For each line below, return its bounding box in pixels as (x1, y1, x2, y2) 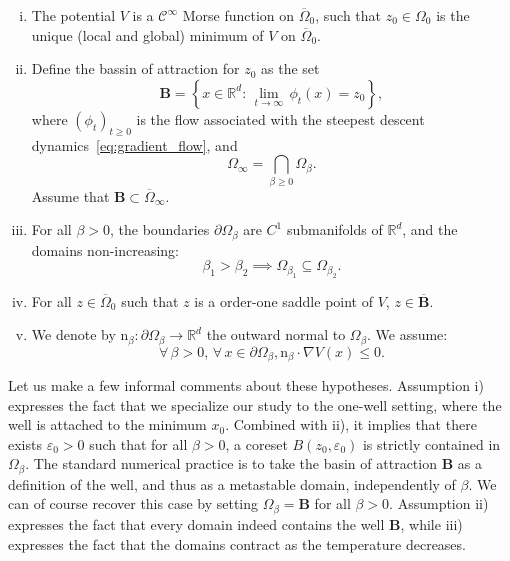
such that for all (89, 433, 188, 454)
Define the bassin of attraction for (31, 58, 240, 79)
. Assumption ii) (389, 493, 489, 514)
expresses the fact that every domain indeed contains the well (8, 513, 385, 534)
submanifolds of (286, 219, 383, 240)
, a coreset (225, 433, 288, 454)
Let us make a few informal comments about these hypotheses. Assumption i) (8, 375, 484, 396)
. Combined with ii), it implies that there (225, 414, 477, 435)
